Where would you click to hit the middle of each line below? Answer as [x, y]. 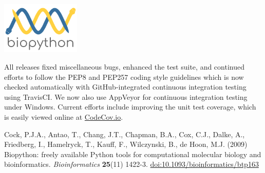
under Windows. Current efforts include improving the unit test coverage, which [130, 107]
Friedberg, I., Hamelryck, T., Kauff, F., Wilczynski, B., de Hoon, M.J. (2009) [126, 144]
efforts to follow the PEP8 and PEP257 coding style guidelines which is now [124, 77]
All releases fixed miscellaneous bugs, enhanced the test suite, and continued [124, 67]
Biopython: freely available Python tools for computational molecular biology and [133, 154]
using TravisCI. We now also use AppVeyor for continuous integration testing [126, 96]
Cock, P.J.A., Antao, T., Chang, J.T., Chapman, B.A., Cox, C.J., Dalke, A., [125, 134]
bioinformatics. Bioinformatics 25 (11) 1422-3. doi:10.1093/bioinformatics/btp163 [131, 164]
